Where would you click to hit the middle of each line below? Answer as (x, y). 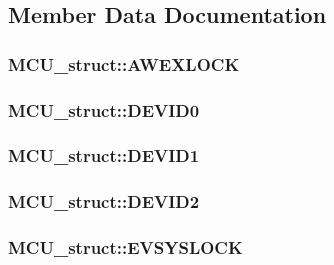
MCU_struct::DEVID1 (104, 155)
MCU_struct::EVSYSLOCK (125, 247)
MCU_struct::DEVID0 (104, 109)
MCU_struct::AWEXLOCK (124, 63)
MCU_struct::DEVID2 (104, 201)
